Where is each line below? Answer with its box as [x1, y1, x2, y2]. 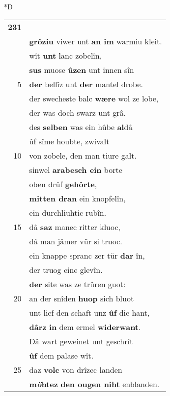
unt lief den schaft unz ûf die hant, [29, 306, 150, 318]
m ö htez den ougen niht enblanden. [29, 378, 160, 390]
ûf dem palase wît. [29, 349, 94, 361]
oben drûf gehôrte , [29, 178, 97, 190]
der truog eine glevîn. [29, 264, 103, 275]
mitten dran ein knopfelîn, [29, 192, 126, 204]
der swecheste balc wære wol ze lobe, [29, 92, 159, 104]
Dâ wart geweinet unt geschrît [29, 335, 133, 347]
